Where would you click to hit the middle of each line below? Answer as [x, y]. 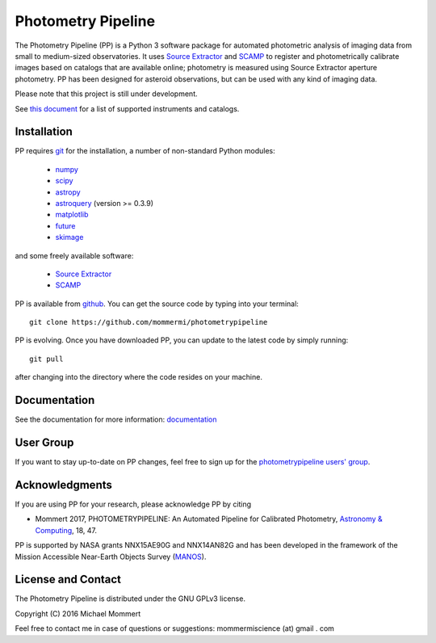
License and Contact [68, 580]
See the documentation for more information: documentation [116, 419]
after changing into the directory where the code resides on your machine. [138, 377]
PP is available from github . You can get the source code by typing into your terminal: [157, 304]
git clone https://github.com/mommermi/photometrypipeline [149, 322]
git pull [46, 359]
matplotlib [72, 215]
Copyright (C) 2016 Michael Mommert [78, 613]
